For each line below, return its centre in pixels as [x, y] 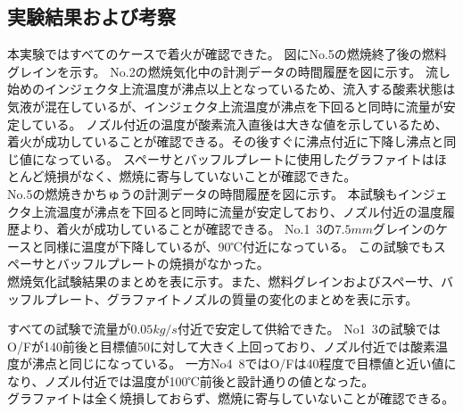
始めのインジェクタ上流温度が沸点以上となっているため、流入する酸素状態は [231, 89]
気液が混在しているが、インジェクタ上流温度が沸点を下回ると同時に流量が [225, 106]
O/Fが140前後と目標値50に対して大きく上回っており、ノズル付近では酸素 [221, 346]
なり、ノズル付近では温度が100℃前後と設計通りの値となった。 [191, 380]
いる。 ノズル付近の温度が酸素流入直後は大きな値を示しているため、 [246, 124]
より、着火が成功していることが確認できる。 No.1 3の [177, 229]
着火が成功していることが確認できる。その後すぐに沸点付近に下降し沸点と [226, 141]
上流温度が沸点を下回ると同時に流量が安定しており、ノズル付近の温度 [237, 211]
